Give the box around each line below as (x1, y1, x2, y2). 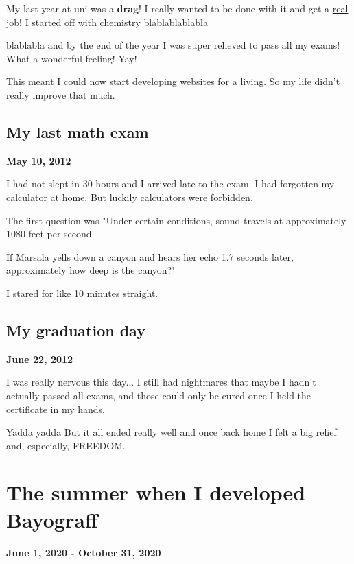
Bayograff (6, 505, 98, 533)
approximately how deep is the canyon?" (6, 263, 176, 277)
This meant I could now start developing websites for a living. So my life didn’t (6, 74, 340, 89)
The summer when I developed (6, 478, 306, 506)
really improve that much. (6, 87, 115, 102)
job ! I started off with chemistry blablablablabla (6, 14, 208, 29)
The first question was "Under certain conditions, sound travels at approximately (6, 213, 346, 227)
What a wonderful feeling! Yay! (6, 51, 137, 65)
